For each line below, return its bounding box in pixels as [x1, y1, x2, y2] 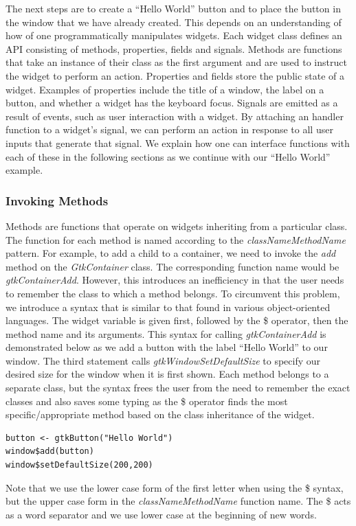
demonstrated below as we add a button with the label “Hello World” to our [5, 340, 328, 354]
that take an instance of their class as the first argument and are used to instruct [5, 55, 347, 69]
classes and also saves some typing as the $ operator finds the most [5, 393, 288, 408]
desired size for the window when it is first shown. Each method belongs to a [5, 367, 329, 381]
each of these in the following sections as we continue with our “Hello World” [5, 149, 331, 163]
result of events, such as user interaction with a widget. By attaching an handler [5, 108, 344, 123]
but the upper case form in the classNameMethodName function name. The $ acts [5, 494, 351, 508]
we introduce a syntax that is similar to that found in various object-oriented [5, 299, 331, 314]
